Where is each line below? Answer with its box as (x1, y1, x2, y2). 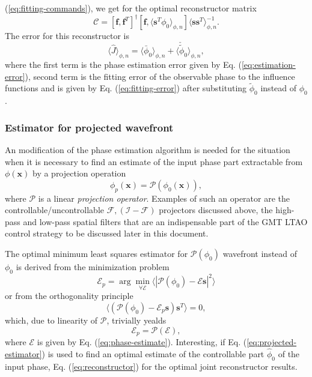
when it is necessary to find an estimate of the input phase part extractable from (5, 155, 303, 167)
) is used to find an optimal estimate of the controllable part (41, 347, 265, 360)
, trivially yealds (106, 314, 167, 326)
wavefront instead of (222, 247, 298, 259)
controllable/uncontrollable (5, 204, 105, 216)
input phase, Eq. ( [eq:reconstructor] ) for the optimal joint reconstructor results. (5, 360, 298, 372)
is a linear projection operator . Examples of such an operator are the (38, 192, 290, 204)
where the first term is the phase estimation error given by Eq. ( (5, 58, 242, 70)
